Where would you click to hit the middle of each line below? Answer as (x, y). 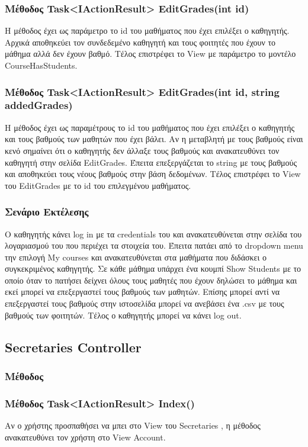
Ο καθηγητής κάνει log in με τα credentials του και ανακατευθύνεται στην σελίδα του (153, 234)
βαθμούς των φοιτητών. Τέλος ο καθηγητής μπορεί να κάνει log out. (123, 315)
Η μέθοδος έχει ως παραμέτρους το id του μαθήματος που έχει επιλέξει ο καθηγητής (150, 127)
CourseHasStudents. (41, 65)
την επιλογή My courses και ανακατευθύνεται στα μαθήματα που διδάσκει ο (136, 257)
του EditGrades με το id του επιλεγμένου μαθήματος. (98, 185)
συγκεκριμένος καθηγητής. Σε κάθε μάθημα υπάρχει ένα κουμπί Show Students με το (153, 268)
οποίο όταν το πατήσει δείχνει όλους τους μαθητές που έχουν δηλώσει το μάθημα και (151, 280)
